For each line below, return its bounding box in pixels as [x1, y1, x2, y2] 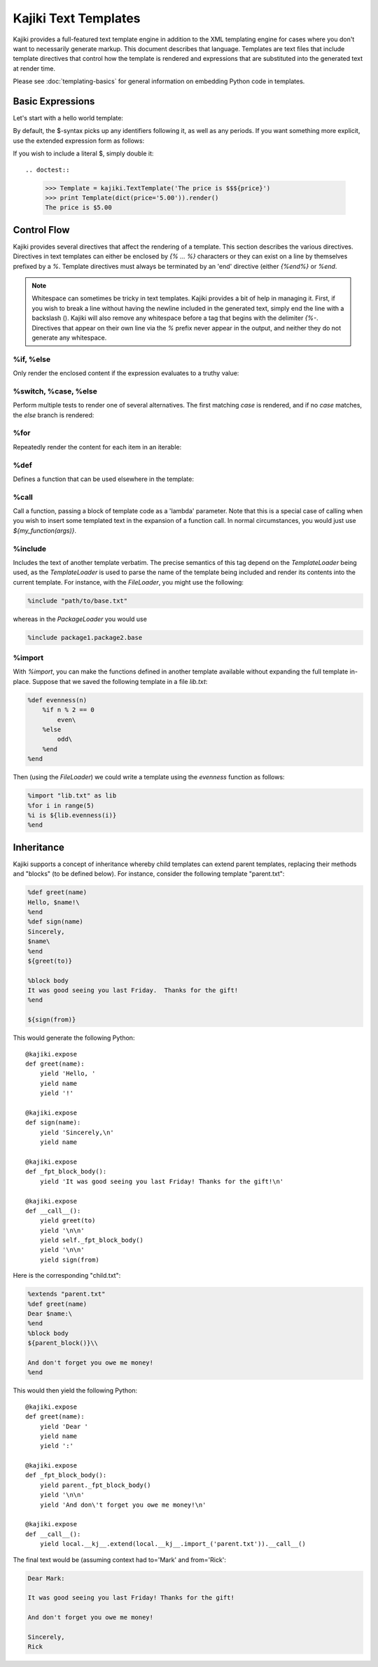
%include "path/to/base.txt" [27, 597, 128, 605]
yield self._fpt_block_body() [39, 1236, 143, 1244]
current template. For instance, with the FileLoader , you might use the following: [13, 578, 244, 586]
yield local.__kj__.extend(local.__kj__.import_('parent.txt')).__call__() [39, 1540, 306, 1548]
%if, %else [13, 354, 51, 364]
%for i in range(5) [27, 802, 94, 809]
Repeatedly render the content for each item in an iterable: [13, 442, 182, 451]
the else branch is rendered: [13, 410, 94, 419]
